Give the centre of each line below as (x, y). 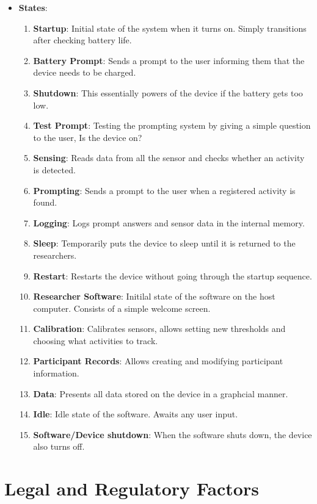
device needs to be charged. (85, 72)
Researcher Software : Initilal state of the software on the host (154, 296)
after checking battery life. (82, 40)
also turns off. (59, 446)
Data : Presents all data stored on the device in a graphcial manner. (161, 393)
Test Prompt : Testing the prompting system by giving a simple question (172, 125)
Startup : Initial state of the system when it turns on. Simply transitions (170, 28)
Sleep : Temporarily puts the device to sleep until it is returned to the (164, 243)
